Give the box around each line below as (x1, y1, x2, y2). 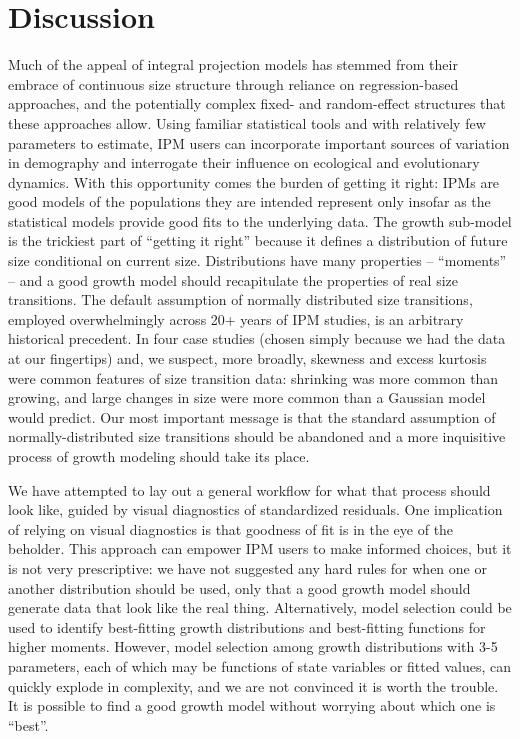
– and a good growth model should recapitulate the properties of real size (8, 269, 458, 290)
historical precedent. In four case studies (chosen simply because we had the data (8, 328, 506, 349)
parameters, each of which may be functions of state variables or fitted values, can (8, 655, 511, 676)
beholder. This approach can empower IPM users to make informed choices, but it (8, 538, 512, 559)
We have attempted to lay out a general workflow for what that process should (8, 479, 491, 500)
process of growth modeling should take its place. (8, 446, 310, 466)
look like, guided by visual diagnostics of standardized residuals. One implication (8, 499, 503, 520)
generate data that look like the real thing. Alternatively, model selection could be (8, 597, 512, 618)
